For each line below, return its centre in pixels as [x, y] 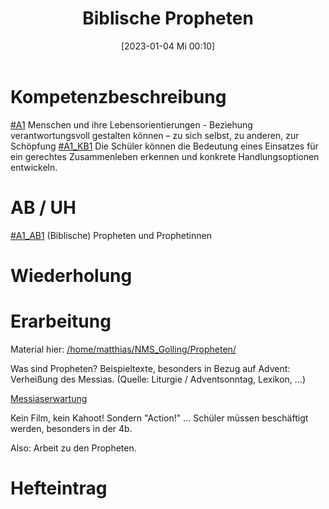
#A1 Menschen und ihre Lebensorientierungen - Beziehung [131, 124]
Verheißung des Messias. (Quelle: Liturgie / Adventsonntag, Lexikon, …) [158, 379]
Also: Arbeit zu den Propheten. [73, 448]
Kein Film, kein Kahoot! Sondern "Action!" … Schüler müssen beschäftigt [159, 418]
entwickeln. [34, 167]
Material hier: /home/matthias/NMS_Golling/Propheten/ [123, 349]
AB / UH [43, 207]
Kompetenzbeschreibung [118, 96]
